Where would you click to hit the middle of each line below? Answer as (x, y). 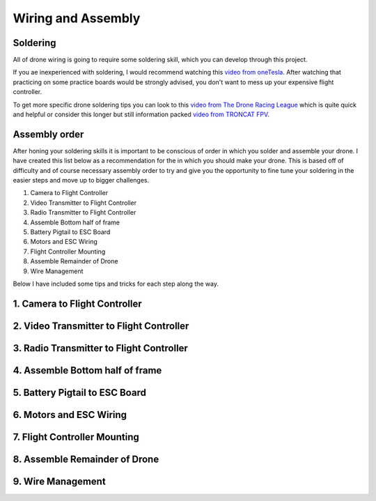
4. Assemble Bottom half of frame (87, 370)
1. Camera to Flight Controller (77, 303)
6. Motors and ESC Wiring (70, 415)
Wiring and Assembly (77, 18)
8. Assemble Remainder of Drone (86, 459)
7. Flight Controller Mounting (76, 437)
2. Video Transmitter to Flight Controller (101, 326)
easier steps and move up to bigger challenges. (81, 180)
